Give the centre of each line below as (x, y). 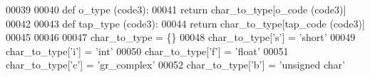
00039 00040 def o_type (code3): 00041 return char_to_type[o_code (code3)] (176, 9)
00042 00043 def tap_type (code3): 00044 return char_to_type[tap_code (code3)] (185, 23)
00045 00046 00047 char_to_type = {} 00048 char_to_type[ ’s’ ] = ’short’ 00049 (181, 37)
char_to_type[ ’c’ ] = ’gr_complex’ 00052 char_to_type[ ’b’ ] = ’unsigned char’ (175, 65)
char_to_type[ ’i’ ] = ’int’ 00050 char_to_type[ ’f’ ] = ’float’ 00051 (147, 51)
